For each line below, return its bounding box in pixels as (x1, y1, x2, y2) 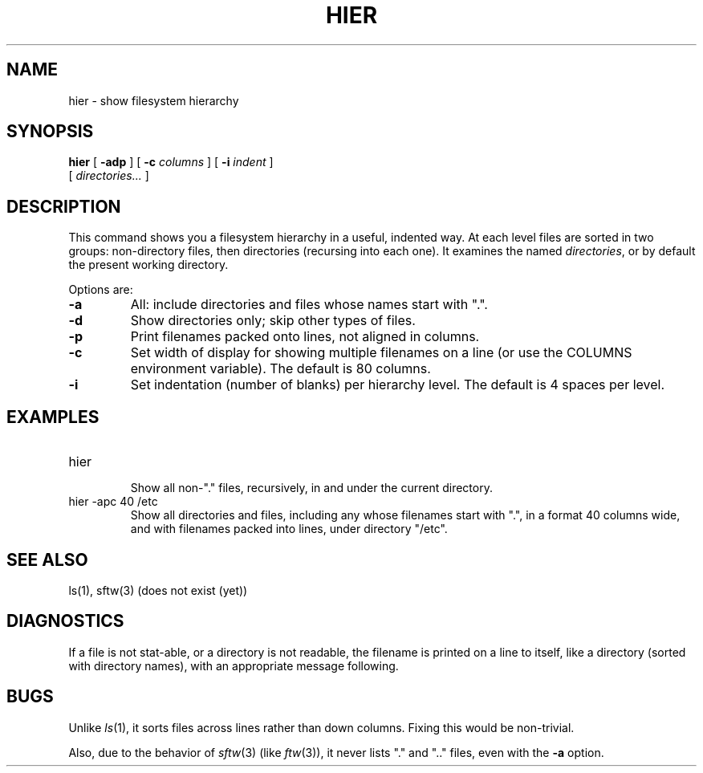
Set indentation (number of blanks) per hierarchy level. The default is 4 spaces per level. (130, 376, 665, 393)
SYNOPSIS (6, 121, 94, 142)
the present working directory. (68, 258, 229, 272)
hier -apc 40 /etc (68, 494, 158, 509)
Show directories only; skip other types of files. (130, 312, 416, 329)
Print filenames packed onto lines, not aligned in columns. (130, 328, 480, 345)
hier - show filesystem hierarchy (68, 93, 239, 108)
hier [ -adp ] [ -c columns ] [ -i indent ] (68, 155, 274, 169)
